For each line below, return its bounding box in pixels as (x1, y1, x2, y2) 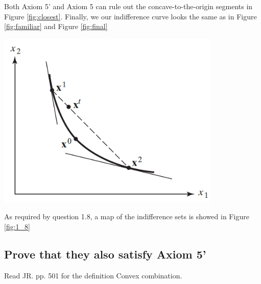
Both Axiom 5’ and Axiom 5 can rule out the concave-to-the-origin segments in (4, 1, 253, 11)
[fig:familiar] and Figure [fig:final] (4, 21, 108, 32)
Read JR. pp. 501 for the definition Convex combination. (4, 270, 182, 280)
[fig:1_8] (4, 221, 30, 231)
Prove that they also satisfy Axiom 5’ (4, 246, 206, 262)
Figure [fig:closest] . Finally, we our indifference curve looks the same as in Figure (4, 11, 257, 21)
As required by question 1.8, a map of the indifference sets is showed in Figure (4, 211, 249, 222)
